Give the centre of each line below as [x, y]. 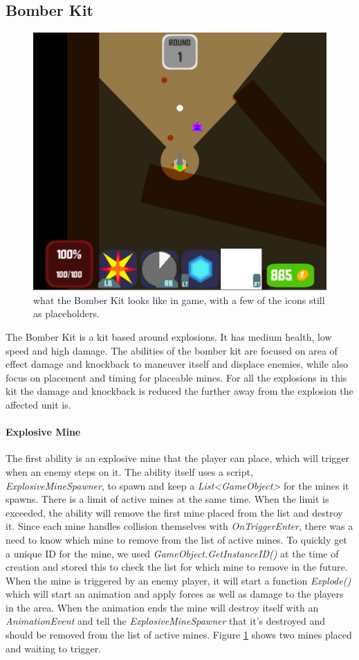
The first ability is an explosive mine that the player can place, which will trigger [177, 458]
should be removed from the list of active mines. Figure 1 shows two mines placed [179, 635]
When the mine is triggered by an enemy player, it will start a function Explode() [178, 580]
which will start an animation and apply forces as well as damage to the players [175, 594]
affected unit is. [38, 404]
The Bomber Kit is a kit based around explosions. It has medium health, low [169, 336]
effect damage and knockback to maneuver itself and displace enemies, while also [177, 364]
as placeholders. [66, 313]
